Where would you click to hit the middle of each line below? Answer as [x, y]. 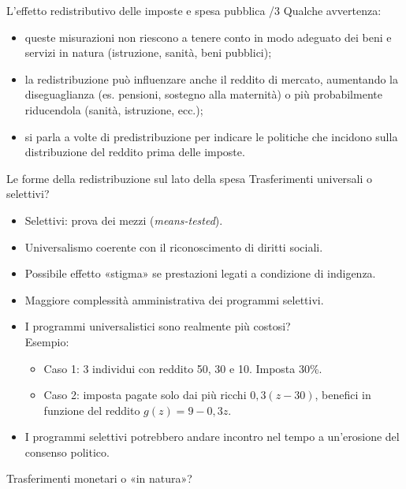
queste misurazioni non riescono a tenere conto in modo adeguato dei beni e [208, 37]
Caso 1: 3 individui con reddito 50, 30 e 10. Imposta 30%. [183, 368]
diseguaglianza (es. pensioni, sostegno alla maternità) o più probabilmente [203, 94]
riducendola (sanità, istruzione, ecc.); [114, 109]
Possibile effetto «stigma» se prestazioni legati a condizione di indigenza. [200, 273]
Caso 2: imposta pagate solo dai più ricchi [145, 395]
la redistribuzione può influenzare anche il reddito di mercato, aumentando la [211, 78]
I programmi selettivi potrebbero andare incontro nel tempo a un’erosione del [212, 437]
